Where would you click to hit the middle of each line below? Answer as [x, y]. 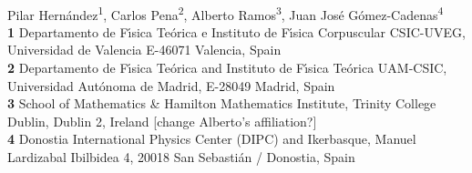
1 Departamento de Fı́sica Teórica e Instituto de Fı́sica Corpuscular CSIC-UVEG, [236, 31]
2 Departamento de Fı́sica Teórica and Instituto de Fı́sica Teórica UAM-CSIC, [227, 68]
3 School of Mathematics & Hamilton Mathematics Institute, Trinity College [222, 103]
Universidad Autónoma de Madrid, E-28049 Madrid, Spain [171, 85]
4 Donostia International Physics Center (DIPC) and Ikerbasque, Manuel [212, 139]
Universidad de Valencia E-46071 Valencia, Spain [144, 50]
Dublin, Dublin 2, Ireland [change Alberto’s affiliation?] [162, 121]
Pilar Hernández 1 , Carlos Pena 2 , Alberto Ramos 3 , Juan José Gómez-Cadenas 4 [226, 13]
